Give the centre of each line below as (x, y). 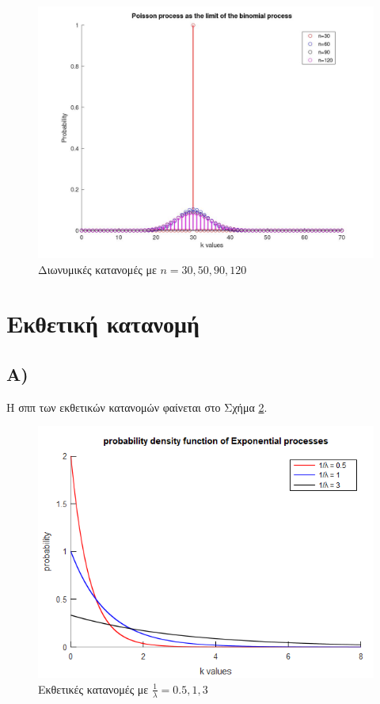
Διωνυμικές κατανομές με (97, 269)
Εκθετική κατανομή (103, 323)
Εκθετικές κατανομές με (93, 689)
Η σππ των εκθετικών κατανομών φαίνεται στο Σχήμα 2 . (137, 407)
